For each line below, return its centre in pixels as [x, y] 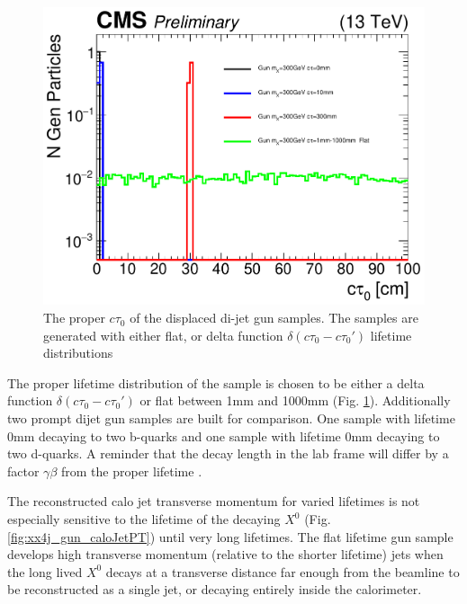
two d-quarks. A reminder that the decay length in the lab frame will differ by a [228, 453]
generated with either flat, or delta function [163, 335]
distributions [78, 353]
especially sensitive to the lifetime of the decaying [144, 519]
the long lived [45, 571]
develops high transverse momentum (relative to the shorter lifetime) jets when [225, 554]
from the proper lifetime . [131, 471]
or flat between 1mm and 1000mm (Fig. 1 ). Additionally [295, 400]
